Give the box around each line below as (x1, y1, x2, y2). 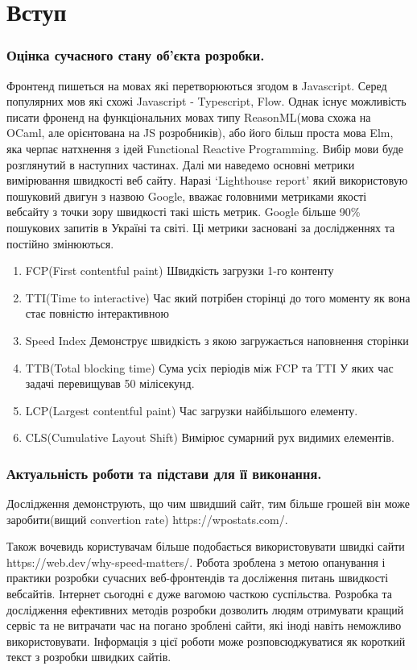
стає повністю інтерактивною (25, 305, 169, 322)
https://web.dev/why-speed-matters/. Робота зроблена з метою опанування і (6, 553, 386, 570)
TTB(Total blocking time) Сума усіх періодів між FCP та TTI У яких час (25, 359, 394, 376)
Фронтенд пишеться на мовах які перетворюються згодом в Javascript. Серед (6, 77, 387, 94)
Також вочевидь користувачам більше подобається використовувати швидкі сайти (6, 538, 405, 555)
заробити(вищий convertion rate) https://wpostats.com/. (6, 510, 288, 527)
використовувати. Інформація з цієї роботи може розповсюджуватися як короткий (6, 632, 406, 649)
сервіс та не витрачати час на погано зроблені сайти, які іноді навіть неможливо (6, 617, 402, 634)
